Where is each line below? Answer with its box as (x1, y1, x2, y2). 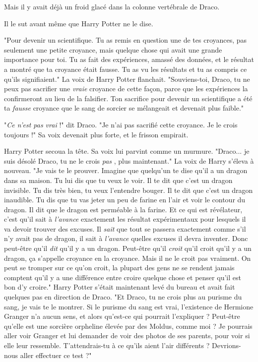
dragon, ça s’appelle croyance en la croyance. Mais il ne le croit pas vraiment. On (4, 252, 251, 263)
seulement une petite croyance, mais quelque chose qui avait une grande (4, 44, 222, 55)
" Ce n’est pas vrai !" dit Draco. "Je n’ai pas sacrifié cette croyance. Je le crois (4, 119, 238, 129)
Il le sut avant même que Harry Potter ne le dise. (4, 18, 153, 28)
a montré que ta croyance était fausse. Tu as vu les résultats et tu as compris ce (4, 63, 247, 74)
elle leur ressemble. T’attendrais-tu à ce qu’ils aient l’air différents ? (4, 340, 210, 350)
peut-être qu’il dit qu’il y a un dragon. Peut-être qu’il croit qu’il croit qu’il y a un (4, 243, 252, 253)
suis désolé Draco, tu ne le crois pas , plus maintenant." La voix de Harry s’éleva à (4, 155, 254, 166)
